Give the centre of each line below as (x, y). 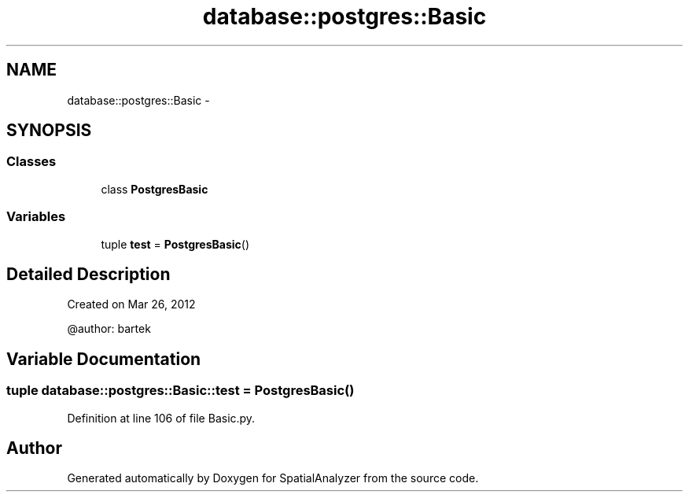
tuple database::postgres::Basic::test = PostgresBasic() (181, 391)
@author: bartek (109, 329)
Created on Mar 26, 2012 (131, 304)
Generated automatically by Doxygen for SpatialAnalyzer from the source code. (273, 478)
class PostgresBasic (155, 189)
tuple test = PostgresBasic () (175, 244)
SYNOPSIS (49, 131)
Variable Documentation (104, 359)
